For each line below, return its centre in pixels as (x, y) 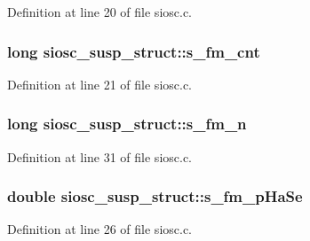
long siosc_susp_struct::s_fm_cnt (134, 51)
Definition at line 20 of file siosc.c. (100, 12)
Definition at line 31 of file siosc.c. (100, 156)
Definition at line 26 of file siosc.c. (100, 229)
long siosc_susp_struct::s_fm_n (127, 124)
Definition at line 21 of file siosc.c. (100, 84)
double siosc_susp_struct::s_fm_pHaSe (155, 196)
